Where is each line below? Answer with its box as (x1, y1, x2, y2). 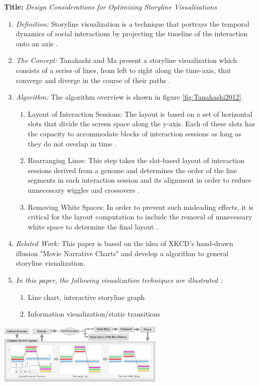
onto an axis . (16, 38, 58, 48)
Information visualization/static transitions (28, 308, 161, 319)
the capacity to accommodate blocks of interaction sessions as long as (28, 128, 241, 138)
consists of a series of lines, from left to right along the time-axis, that (16, 64, 231, 75)
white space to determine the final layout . (28, 221, 159, 231)
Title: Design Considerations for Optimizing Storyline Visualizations (4, 2, 217, 12)
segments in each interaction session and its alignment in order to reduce (28, 175, 252, 185)
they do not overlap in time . (28, 138, 117, 148)
